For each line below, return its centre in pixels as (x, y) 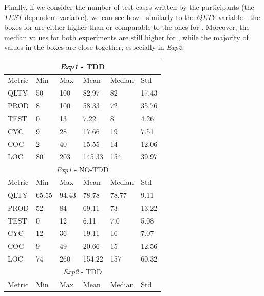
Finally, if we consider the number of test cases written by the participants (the (129, 7)
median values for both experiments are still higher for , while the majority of (126, 37)
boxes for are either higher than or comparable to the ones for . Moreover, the (127, 27)
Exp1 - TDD (83, 67)
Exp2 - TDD (82, 271)
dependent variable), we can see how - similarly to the (109, 17)
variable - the (239, 17)
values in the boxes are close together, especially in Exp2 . (94, 47)
